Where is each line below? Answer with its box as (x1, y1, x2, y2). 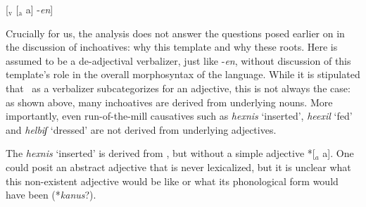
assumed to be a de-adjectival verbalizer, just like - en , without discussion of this (6, 53, 351, 68)
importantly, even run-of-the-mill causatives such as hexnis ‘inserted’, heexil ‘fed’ (6, 108, 353, 123)
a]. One (322, 146, 354, 161)
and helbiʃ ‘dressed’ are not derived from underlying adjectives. (6, 122, 277, 137)
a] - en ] (25, 2, 53, 16)
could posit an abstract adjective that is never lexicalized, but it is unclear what (6, 159, 351, 174)
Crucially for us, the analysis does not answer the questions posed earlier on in (6, 25, 345, 40)
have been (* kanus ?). (6, 187, 96, 202)
